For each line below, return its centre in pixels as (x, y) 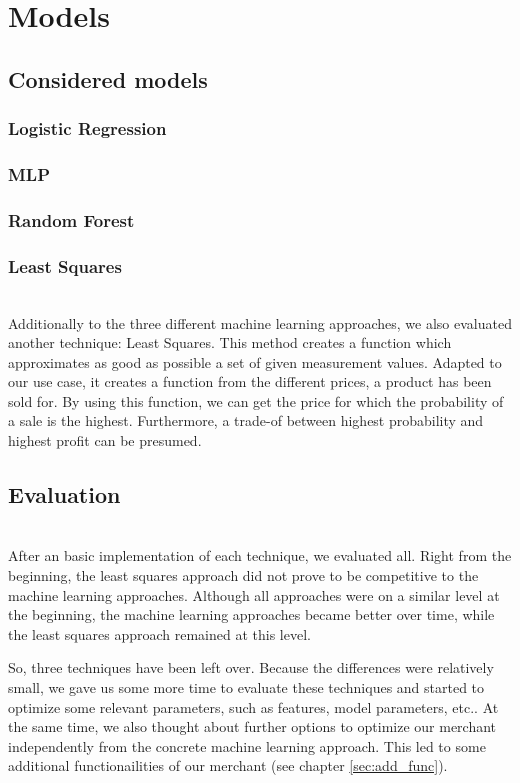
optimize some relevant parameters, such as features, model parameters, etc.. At (253, 706)
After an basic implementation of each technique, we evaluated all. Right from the (260, 555)
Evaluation (64, 494)
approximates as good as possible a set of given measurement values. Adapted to (255, 361)
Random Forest (71, 219)
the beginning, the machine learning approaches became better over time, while (251, 614)
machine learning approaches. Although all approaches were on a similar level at (254, 594)
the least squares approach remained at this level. (159, 633)
